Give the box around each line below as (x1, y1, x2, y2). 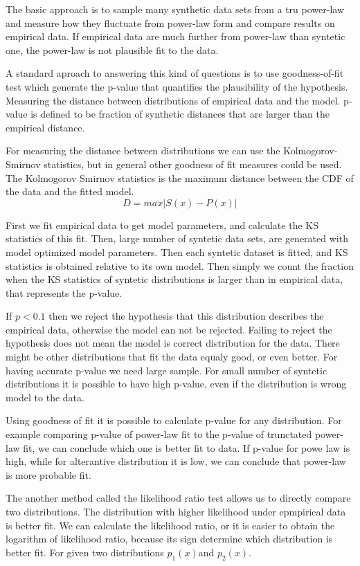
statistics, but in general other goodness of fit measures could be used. (44, 156, 342, 171)
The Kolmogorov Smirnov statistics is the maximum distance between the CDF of (6, 170, 354, 185)
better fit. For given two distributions (6, 545, 164, 559)
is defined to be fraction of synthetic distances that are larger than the (30, 107, 330, 121)
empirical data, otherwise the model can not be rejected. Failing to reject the (6, 322, 332, 336)
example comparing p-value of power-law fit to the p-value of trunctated (6, 427, 312, 441)
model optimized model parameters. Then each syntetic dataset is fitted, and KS (6, 244, 348, 259)
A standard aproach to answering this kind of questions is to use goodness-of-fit (6, 66, 344, 80)
